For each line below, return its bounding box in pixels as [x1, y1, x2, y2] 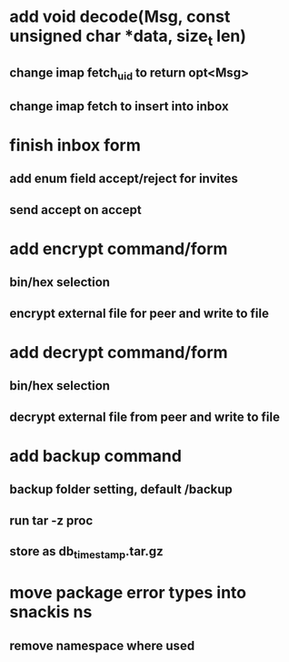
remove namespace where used [9, 637, 195, 653]
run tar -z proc [9, 513, 94, 528]
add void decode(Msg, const [9, 6, 231, 27]
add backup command [9, 445, 182, 466]
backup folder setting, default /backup [9, 482, 234, 497]
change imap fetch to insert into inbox [9, 98, 229, 114]
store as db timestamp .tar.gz [9, 544, 164, 562]
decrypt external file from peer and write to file [9, 409, 280, 424]
